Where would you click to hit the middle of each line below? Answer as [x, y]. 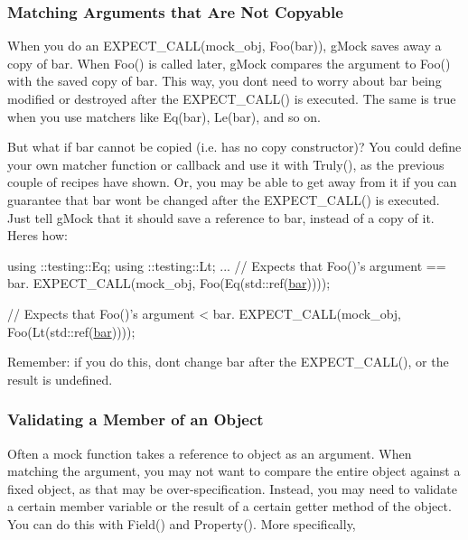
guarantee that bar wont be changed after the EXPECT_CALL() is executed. [224, 199]
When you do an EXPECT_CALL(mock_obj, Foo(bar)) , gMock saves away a [225, 46]
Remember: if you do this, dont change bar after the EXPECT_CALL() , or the [228, 362]
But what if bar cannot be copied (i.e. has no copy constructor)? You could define [234, 147]
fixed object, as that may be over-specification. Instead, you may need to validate [233, 488]
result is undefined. [60, 379]
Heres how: [37, 235]
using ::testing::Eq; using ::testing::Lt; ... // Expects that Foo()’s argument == [227, 265]
